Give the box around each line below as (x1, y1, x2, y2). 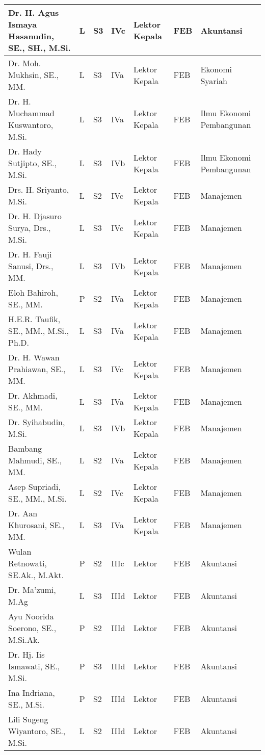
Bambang (8, 442, 42, 454)
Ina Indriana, (8, 687, 55, 698)
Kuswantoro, (8, 119, 54, 131)
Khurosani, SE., (8, 519, 65, 531)
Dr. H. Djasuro (8, 210, 62, 222)
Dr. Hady (8, 145, 42, 157)
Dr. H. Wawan (8, 351, 60, 363)
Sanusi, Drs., (8, 260, 54, 272)
